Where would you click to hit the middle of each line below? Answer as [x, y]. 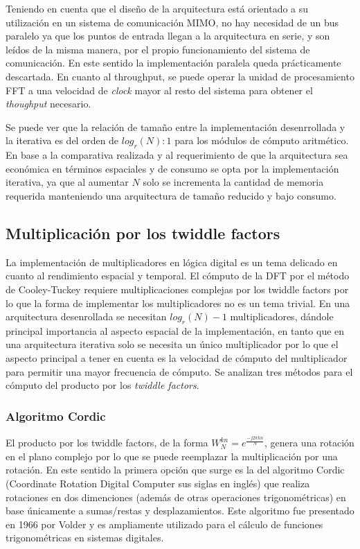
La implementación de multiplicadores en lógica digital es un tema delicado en [172, 262]
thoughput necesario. [48, 104]
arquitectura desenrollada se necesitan [86, 316]
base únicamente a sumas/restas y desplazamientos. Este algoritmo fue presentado [180, 511]
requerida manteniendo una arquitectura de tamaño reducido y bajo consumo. [171, 195]
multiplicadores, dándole [282, 316]
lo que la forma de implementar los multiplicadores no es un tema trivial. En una [178, 303]
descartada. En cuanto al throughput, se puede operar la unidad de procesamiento [180, 76]
